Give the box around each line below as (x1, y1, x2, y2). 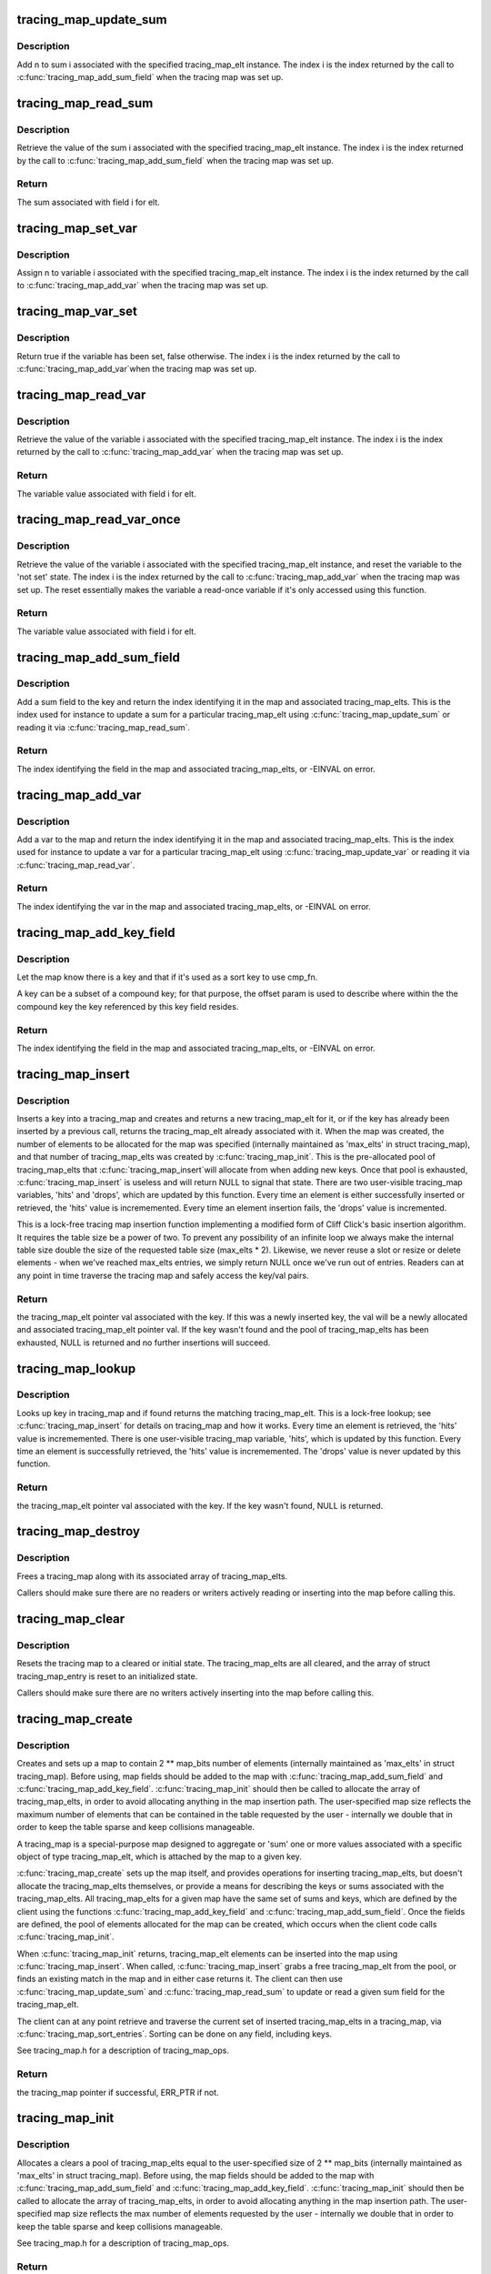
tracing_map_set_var (16, 220, 138, 236)
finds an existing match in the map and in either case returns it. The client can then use (16, 1974, 343, 1985)
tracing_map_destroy (16, 1524, 141, 1539)
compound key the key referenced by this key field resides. (16, 1001, 239, 1011)
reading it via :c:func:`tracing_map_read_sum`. (16, 721, 191, 732)
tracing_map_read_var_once (16, 512, 181, 528)
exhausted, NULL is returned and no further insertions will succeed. (16, 1337, 271, 1348)
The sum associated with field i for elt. (16, 196, 161, 207)
